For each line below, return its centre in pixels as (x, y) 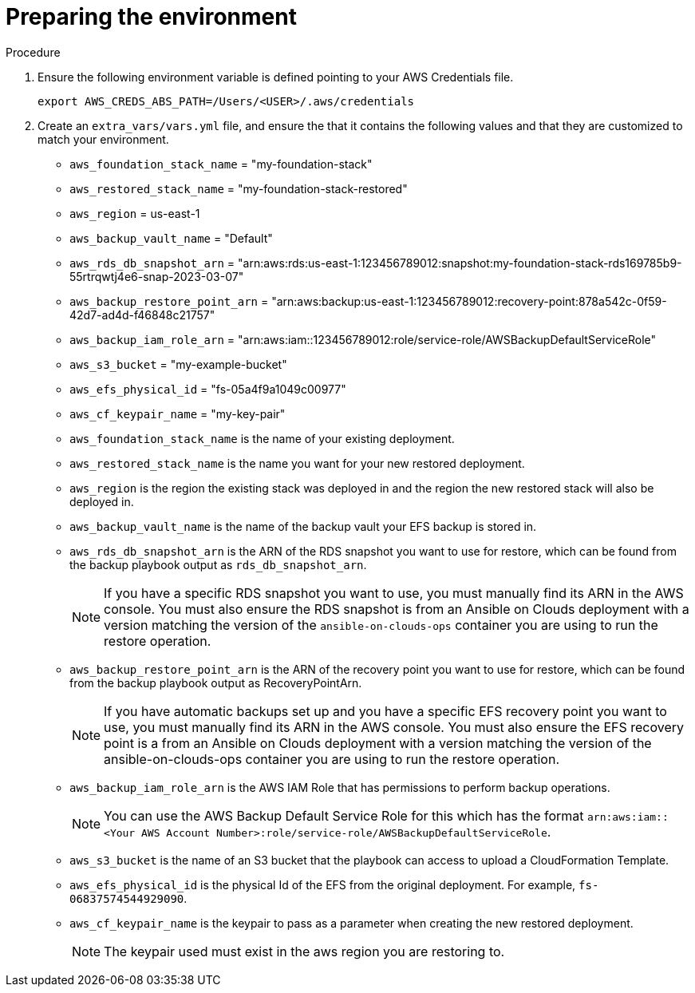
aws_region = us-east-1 (135, 213)
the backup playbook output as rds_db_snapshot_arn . (218, 564)
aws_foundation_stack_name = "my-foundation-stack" (221, 164)
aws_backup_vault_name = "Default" (171, 238)
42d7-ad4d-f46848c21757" (142, 315)
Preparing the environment (151, 17)
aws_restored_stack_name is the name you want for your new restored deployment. (297, 463)
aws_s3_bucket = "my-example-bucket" (178, 364)
